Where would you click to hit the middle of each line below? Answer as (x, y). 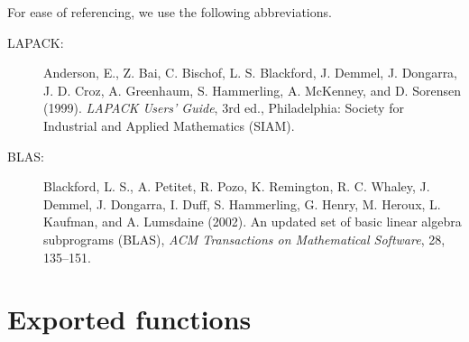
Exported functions (129, 319)
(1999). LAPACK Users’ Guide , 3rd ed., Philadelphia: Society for (224, 108)
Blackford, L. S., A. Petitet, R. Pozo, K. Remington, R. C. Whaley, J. (237, 186)
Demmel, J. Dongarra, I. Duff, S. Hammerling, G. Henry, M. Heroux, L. (242, 203)
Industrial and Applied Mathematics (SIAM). (169, 125)
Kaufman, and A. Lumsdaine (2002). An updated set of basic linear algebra (253, 222)
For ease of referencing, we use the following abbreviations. (170, 12)
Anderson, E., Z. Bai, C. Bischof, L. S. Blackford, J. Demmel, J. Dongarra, (251, 73)
